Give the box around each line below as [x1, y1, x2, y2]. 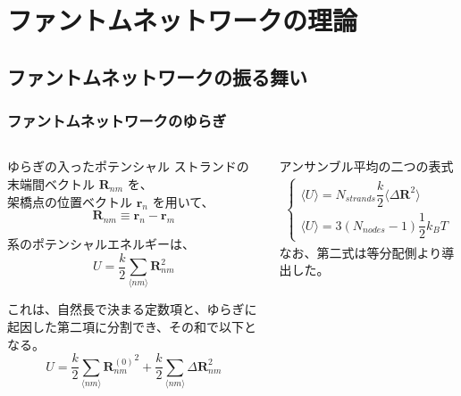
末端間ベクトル [7, 174, 95, 193]
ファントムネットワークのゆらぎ [7, 110, 227, 132]
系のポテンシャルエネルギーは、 [7, 234, 195, 252]
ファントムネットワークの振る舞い [7, 62, 307, 90]
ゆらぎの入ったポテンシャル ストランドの [7, 157, 249, 176]
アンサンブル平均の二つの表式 [279, 157, 454, 176]
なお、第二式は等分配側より [279, 243, 442, 261]
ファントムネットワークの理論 [7, 2, 358, 38]
